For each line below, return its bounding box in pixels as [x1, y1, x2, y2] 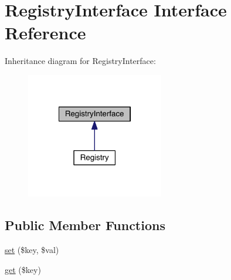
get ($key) [5, 263, 41, 275]
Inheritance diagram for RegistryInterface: [5, 55, 156, 67]
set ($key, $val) [5, 244, 59, 256]
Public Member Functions [5, 216, 165, 234]
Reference [5, 21, 86, 45]
